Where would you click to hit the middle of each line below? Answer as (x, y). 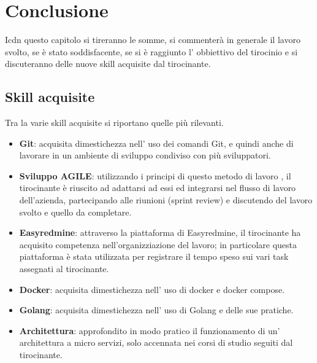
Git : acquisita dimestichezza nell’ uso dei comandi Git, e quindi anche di (156, 143)
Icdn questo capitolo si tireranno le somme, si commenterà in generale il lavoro (153, 40)
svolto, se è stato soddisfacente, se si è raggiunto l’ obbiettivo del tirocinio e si (151, 51)
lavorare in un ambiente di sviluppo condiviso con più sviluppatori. (145, 155)
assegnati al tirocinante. (64, 269)
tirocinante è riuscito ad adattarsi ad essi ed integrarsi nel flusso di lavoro (158, 188)
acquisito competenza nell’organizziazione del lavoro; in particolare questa (158, 244)
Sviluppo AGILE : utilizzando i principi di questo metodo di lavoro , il (155, 175)
